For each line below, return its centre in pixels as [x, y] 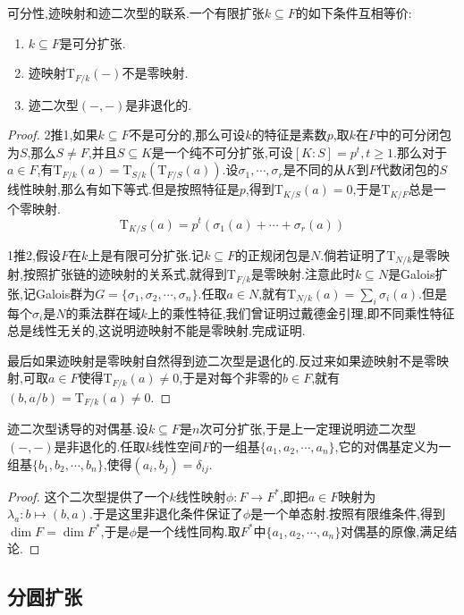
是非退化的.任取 [100, 446]
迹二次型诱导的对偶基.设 [78, 429]
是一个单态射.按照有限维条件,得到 [348, 514]
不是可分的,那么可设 [187, 135]
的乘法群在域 [103, 312]
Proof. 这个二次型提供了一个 [89, 496]
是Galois [412, 274]
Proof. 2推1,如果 [53, 135]
